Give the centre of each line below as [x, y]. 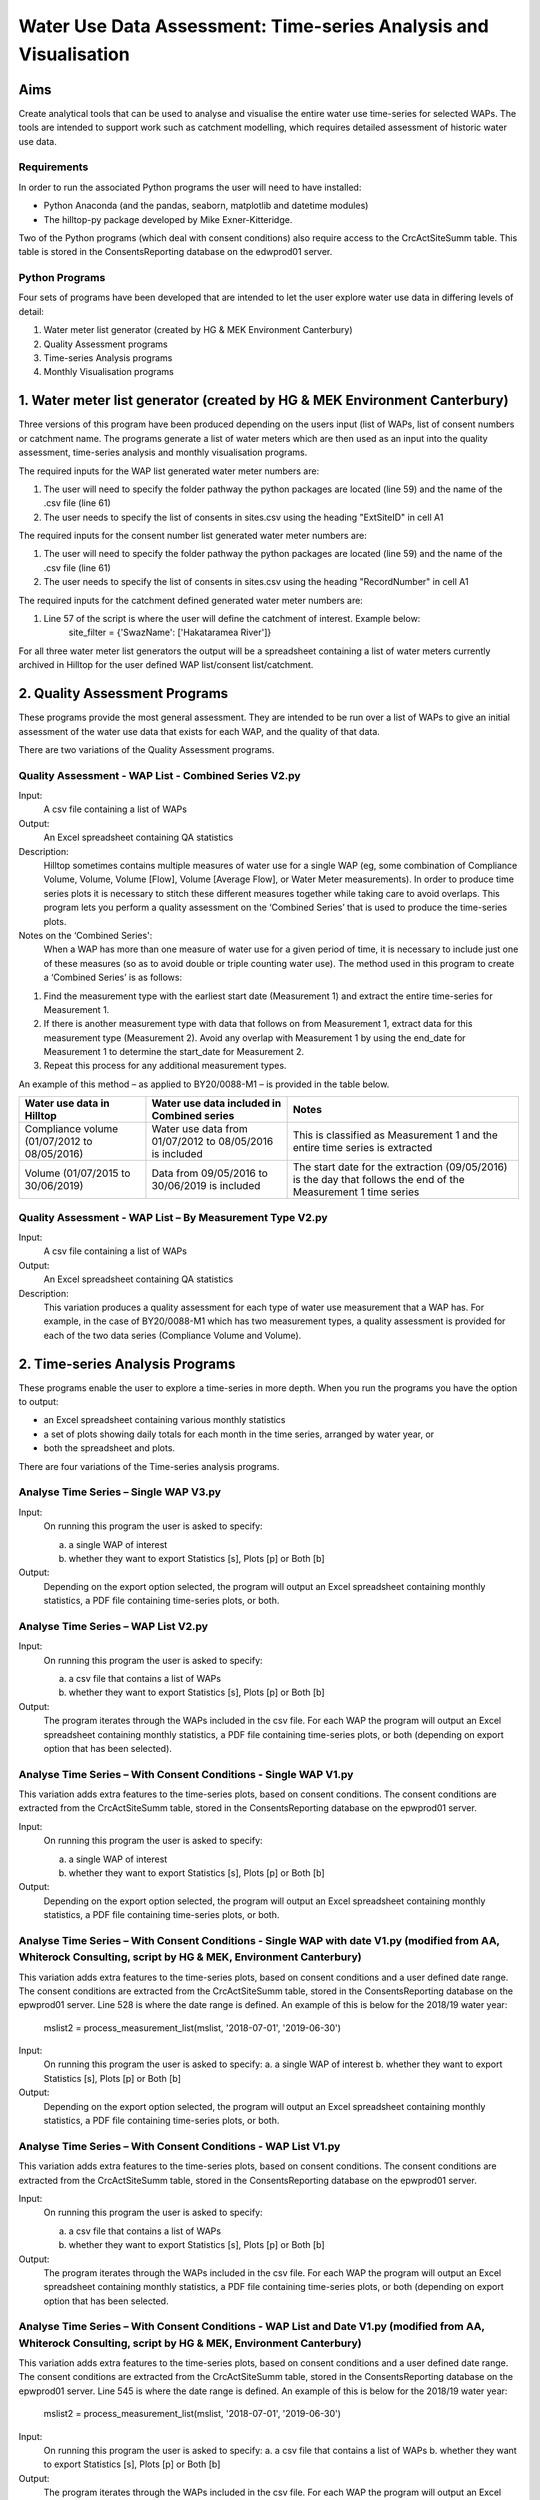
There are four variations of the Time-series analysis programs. [149, 1466]
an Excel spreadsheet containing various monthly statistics [164, 1420]
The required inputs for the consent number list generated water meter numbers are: [192, 536]
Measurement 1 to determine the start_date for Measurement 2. [174, 1052]
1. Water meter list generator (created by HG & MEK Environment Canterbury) [263, 400]
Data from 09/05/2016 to [210, 1173]
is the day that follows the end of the [378, 1180]
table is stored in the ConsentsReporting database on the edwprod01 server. [175, 252]
